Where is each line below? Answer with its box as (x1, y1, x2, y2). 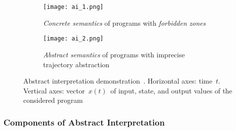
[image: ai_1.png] (43, 3, 104, 10)
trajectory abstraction (43, 59, 110, 69)
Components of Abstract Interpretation (3, 116, 165, 128)
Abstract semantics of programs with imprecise (43, 49, 185, 59)
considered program (23, 95, 83, 105)
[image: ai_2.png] (43, 35, 104, 43)
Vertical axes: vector (23, 85, 85, 95)
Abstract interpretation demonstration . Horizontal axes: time (23, 76, 213, 86)
